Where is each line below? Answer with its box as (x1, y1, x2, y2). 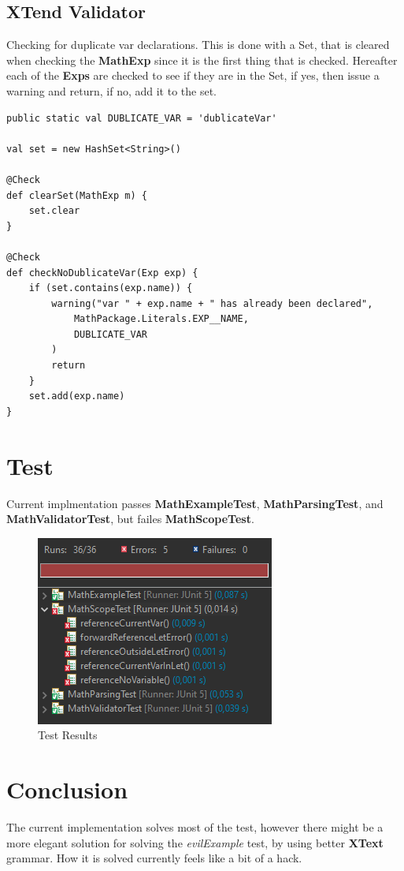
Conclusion (6, 773, 128, 806)
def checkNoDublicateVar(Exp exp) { (6, 267, 198, 278)
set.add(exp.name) (28, 391, 125, 402)
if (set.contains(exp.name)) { (28, 282, 193, 294)
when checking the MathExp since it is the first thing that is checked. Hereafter (6, 51, 398, 68)
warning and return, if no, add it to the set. (6, 82, 217, 99)
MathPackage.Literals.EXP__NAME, (73, 313, 249, 325)
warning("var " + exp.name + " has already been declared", (51, 297, 373, 309)
